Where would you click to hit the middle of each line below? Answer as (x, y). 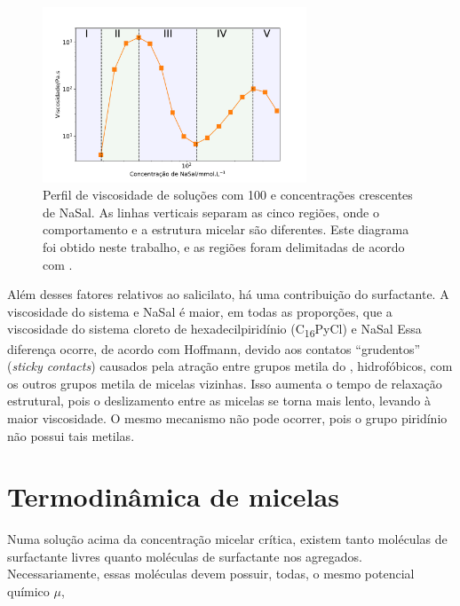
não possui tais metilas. (71, 435)
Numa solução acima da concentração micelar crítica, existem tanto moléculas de (227, 539)
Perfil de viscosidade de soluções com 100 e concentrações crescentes (228, 195)
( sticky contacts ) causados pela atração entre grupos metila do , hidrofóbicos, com (230, 366)
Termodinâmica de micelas (173, 496)
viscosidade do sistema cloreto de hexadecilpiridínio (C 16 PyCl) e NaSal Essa (214, 330)
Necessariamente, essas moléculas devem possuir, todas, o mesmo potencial (211, 574)
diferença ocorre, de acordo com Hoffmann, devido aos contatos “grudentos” (214, 348)
